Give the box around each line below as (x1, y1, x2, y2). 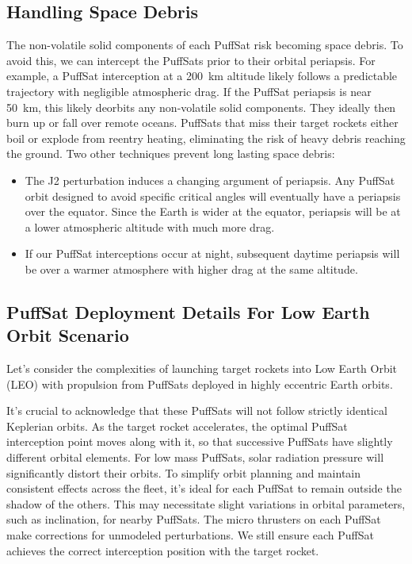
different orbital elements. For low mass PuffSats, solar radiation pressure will (6, 449, 384, 466)
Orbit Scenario (6, 323, 129, 347)
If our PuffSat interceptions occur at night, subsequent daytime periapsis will (25, 245, 400, 262)
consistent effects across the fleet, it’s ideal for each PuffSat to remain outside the (6, 480, 402, 497)
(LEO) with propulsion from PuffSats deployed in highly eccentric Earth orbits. (6, 375, 393, 392)
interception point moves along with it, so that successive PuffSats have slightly (6, 433, 393, 450)
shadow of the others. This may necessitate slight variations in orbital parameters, (6, 495, 406, 512)
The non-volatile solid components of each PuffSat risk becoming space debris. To (6, 36, 403, 53)
